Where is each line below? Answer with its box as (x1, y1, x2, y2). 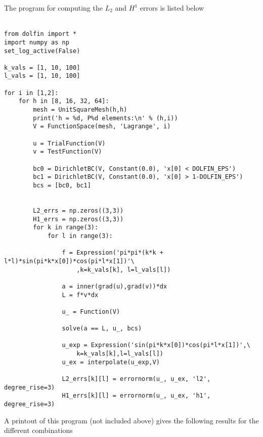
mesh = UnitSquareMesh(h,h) (33, 106, 127, 114)
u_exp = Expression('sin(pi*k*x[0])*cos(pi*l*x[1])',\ (62, 342, 250, 349)
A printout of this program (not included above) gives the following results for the (4, 415, 259, 425)
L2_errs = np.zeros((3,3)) (33, 207, 124, 214)
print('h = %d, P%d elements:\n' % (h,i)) (33, 114, 178, 122)
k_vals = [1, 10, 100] (4, 64, 80, 71)
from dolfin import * (4, 30, 77, 38)
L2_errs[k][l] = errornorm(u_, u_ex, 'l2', (62, 375, 211, 383)
